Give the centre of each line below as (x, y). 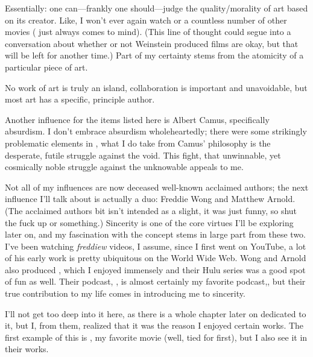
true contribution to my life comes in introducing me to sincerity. (125, 293)
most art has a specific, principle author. (80, 99)
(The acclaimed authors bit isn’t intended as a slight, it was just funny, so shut (151, 210)
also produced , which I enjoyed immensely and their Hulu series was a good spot (155, 269)
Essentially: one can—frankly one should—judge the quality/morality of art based (156, 8)
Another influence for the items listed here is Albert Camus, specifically (137, 119)
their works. (27, 349)
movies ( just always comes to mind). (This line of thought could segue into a (148, 32)
